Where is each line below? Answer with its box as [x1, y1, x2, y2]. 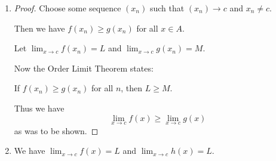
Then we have [14, 21, 65, 34]
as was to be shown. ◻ [14, 124, 99, 137]
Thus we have [14, 101, 65, 114]
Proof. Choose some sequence [14, 2, 121, 14]
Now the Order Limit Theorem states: [14, 61, 154, 74]
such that [149, 2, 185, 14]
